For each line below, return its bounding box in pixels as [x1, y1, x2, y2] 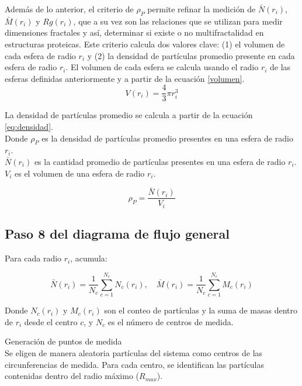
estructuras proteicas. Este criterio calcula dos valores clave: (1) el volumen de [5, 37, 285, 50]
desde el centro [24, 315, 78, 328]
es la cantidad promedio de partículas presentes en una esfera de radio [34, 156, 286, 167]
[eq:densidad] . [5, 120, 53, 133]
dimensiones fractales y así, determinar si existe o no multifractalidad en [5, 26, 264, 39]
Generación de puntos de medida [5, 335, 122, 347]
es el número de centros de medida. [107, 315, 234, 328]
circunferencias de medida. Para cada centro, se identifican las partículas [5, 358, 265, 370]
